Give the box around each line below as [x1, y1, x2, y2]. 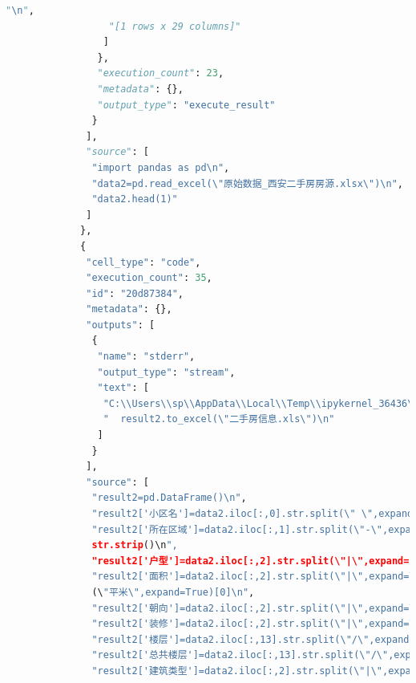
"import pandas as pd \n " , [91, 161, 230, 173]
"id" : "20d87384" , [86, 287, 184, 299]
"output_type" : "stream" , [97, 366, 236, 378]
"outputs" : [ [86, 319, 155, 331]
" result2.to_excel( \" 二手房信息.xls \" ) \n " [103, 413, 335, 425]
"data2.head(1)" [91, 193, 178, 205]
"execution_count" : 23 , [97, 67, 224, 79]
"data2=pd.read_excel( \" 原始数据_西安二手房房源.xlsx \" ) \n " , [91, 177, 403, 189]
